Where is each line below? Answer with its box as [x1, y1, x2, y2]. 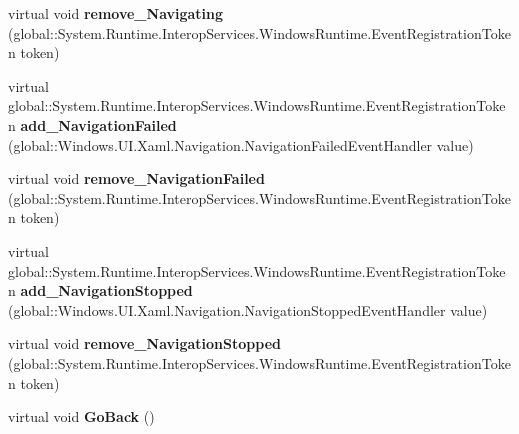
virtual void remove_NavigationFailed [8, 168, 265, 189]
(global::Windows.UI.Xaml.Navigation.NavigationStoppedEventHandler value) [8, 299, 488, 320]
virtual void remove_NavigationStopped [8, 333, 281, 354]
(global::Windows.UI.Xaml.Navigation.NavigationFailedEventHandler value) [8, 134, 474, 155]
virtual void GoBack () [8, 406, 155, 427]
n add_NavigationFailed [8, 114, 177, 135]
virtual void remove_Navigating [8, 3, 224, 23]
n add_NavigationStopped [8, 280, 193, 301]
